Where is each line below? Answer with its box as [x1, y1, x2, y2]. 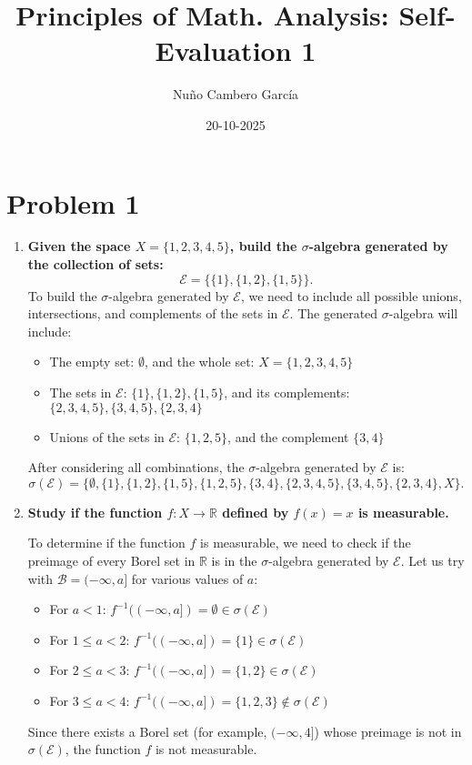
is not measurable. [155, 740, 257, 759]
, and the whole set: [144, 352, 255, 371]
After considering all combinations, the [27, 458, 245, 477]
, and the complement [227, 427, 349, 446]
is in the [211, 550, 257, 569]
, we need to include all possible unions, [240, 286, 462, 305]
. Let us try [400, 550, 465, 569]
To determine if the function [27, 533, 186, 552]
